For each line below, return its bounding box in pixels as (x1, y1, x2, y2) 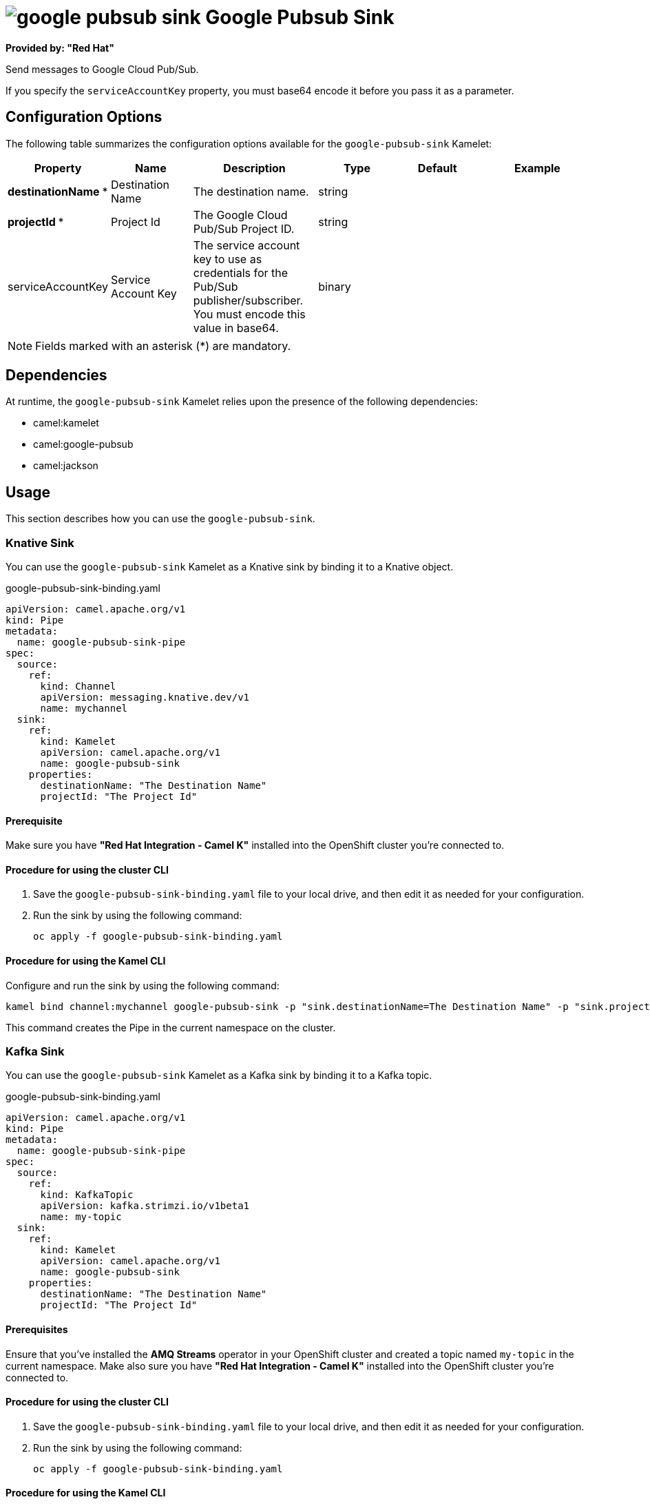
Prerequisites (6, 1323, 68, 1336)
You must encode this (193, 307, 306, 321)
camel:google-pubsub (33, 438, 134, 451)
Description (223, 161, 286, 175)
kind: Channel (40, 681, 116, 692)
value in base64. (193, 320, 279, 335)
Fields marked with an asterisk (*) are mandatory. (35, 338, 291, 353)
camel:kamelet (33, 417, 99, 429)
